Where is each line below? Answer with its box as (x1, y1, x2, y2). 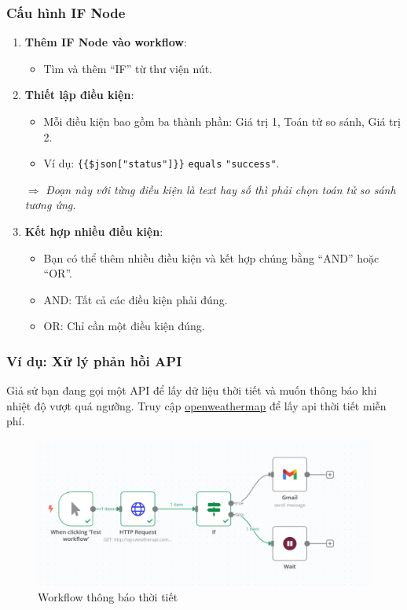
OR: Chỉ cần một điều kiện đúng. (43, 318, 205, 334)
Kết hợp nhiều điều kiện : (24, 223, 163, 240)
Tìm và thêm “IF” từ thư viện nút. (43, 60, 213, 76)
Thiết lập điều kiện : (24, 86, 134, 103)
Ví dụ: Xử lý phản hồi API (6, 351, 182, 370)
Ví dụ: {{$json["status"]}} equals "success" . (43, 155, 280, 171)
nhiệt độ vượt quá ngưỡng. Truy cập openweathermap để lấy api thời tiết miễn (6, 397, 387, 413)
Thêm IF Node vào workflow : (24, 34, 187, 50)
